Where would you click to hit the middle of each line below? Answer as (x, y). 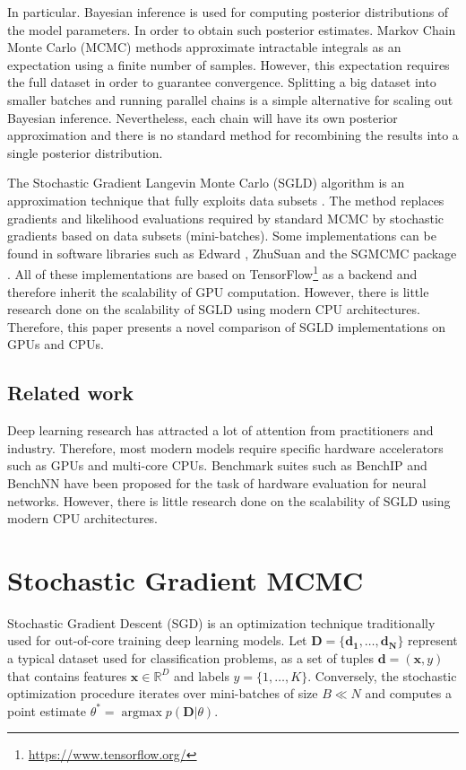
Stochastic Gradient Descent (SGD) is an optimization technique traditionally (221, 622)
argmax (142, 712)
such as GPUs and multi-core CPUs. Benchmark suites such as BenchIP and (217, 465)
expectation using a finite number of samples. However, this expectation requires (229, 64)
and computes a (408, 693)
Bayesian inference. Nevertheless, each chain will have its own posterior (203, 117)
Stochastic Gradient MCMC (186, 579)
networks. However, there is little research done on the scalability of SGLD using (229, 500)
